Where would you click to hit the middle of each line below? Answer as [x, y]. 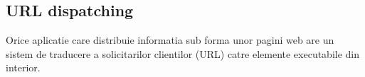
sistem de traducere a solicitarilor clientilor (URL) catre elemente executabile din [183, 53]
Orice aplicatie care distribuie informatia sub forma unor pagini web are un [170, 40]
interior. [23, 67]
